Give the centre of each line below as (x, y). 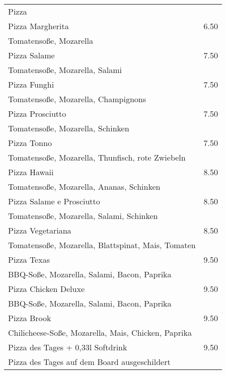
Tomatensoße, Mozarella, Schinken (69, 128)
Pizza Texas (29, 259)
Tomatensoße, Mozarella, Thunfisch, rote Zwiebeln (97, 157)
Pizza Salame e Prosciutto (54, 201)
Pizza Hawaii (31, 172)
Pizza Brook (30, 318)
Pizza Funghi (31, 84)
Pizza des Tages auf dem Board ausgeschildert (89, 362)
